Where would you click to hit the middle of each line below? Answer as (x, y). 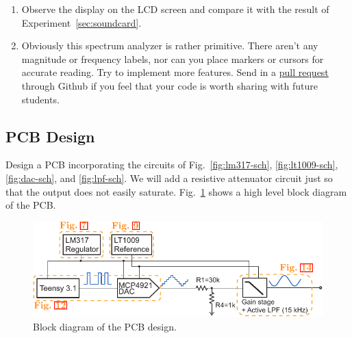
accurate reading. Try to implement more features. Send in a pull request (175, 72)
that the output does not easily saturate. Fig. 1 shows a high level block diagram (176, 191)
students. (40, 99)
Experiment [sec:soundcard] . (81, 22)
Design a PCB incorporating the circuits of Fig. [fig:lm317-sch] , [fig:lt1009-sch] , (172, 165)
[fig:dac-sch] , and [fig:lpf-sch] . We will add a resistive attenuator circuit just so (169, 178)
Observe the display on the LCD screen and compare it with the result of (175, 9)
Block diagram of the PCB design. (105, 326)
